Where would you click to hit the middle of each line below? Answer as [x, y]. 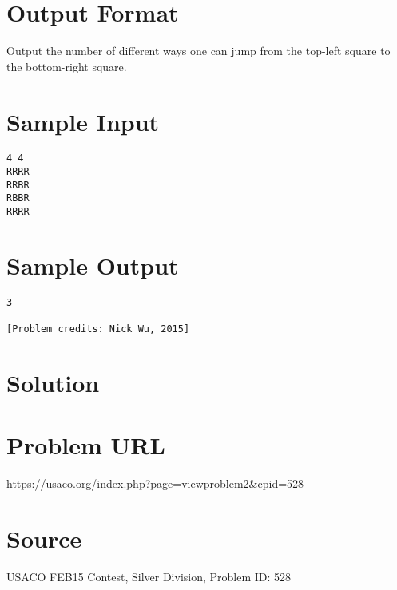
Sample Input [83, 121]
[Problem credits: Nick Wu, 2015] [98, 329]
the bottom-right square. [67, 66]
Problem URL [86, 445]
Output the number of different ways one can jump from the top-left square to [198, 51]
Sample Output [93, 265]
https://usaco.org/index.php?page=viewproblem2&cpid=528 [155, 483]
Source [44, 539]
